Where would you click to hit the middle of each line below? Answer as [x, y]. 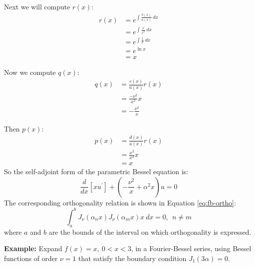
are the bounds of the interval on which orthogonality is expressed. [150, 232]
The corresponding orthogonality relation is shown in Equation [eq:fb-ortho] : [120, 202]
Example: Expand [33, 248]
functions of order [31, 258]
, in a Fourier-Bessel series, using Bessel [191, 248]
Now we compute [30, 72]
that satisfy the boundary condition [132, 258]
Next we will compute [37, 6]
